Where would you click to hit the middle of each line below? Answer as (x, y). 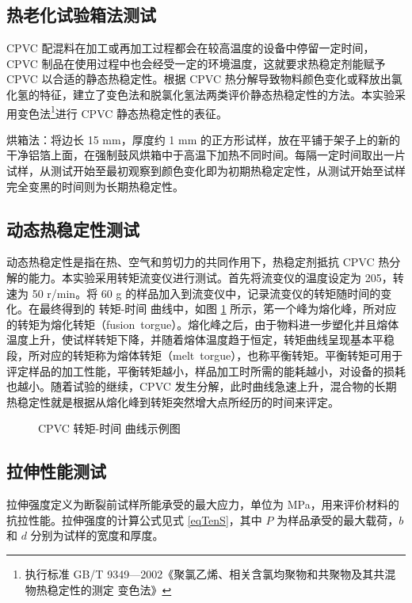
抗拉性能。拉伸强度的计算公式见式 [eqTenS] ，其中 (134, 519)
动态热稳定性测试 (73, 229)
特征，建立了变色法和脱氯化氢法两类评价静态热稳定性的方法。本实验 (217, 94)
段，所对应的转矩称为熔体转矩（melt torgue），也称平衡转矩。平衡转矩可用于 (205, 355)
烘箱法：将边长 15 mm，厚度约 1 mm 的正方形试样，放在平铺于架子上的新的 (203, 139)
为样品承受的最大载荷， (338, 519)
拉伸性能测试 (56, 471)
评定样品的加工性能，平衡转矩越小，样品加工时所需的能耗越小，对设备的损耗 (206, 370)
